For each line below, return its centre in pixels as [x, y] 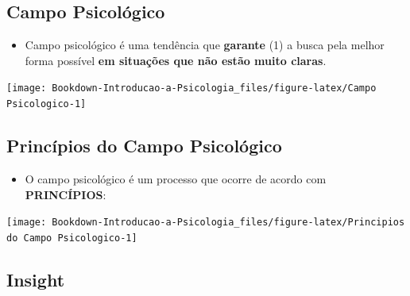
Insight [36, 279]
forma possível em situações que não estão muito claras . [176, 60]
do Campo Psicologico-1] [72, 238]
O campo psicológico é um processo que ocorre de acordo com [176, 178]
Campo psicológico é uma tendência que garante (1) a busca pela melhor [205, 45]
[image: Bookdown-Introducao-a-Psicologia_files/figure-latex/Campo [191, 88]
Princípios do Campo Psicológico [144, 146]
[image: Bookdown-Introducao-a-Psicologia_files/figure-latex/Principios [206, 223]
